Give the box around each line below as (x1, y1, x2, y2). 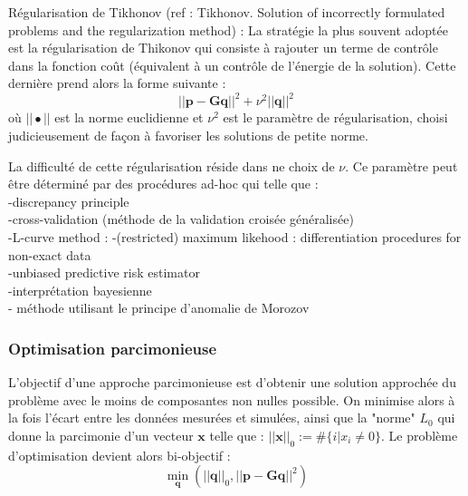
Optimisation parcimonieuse (8, 336, 217, 359)
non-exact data (8, 245, 91, 264)
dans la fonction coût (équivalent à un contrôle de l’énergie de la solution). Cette (8, 55, 456, 74)
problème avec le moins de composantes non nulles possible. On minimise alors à (8, 390, 455, 409)
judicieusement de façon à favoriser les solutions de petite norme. (8, 126, 368, 145)
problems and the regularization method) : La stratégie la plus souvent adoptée (8, 20, 448, 39)
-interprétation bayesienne (8, 280, 152, 299)
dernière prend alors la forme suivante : (8, 73, 226, 92)
